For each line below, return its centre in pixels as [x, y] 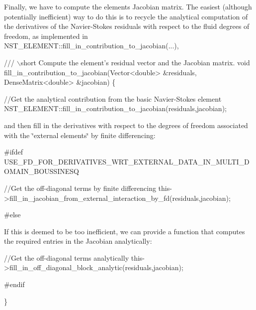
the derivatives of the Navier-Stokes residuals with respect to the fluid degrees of [127, 26]
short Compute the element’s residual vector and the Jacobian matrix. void [135, 62]
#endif [14, 284]
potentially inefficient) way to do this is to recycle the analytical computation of [126, 16]
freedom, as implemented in [46, 36]
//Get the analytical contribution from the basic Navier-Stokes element [113, 98]
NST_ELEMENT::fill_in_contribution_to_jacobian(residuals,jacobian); [115, 108]
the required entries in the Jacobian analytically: [78, 241]
